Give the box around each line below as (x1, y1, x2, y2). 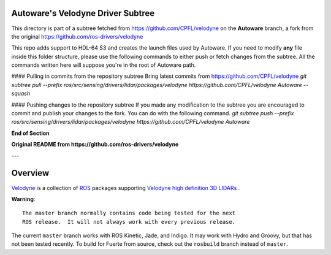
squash (11, 89, 31, 97)
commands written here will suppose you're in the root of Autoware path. (11, 61, 196, 69)
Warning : (11, 195, 36, 202)
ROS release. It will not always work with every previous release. (22, 218, 236, 225)
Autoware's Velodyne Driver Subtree (11, 8, 155, 18)
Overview (11, 168, 50, 178)
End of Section (11, 129, 50, 137)
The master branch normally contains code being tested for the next (22, 210, 236, 217)
